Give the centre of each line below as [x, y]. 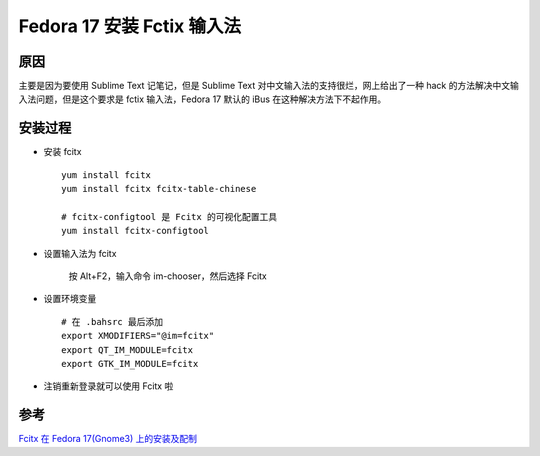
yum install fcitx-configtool [135, 231]
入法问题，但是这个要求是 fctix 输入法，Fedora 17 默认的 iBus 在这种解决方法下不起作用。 [202, 99]
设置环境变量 [70, 299]
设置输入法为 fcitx [80, 253]
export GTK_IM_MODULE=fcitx [130, 364]
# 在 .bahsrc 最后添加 [112, 321]
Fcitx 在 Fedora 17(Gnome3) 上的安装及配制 [108, 439]
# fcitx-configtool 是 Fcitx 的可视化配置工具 [169, 216]
